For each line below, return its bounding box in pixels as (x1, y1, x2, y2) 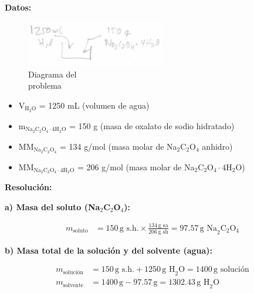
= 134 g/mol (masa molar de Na (60, 140, 177, 152)
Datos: (5, 1, 32, 13)
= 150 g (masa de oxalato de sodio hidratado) (69, 119, 235, 132)
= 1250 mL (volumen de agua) (39, 99, 150, 111)
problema (28, 79, 62, 92)
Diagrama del (28, 68, 77, 80)
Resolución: (5, 181, 52, 193)
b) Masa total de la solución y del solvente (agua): (5, 244, 213, 256)
